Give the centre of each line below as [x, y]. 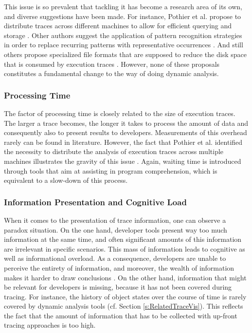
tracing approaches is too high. [50, 325]
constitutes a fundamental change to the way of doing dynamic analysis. [111, 73]
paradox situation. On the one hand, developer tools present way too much [116, 229]
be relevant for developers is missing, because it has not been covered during [118, 287]
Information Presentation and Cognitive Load [95, 202]
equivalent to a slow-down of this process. [66, 180]
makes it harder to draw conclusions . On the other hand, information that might [125, 277]
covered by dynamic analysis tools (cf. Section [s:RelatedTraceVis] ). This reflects [124, 306]
